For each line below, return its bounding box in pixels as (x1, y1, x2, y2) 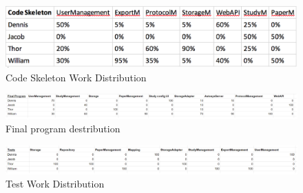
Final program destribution (6, 121, 121, 136)
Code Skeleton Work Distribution (6, 70, 147, 84)
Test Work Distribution (6, 176, 105, 191)
